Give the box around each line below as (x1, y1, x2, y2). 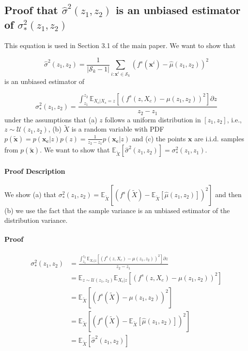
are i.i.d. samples (194, 133, 244, 143)
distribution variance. (4, 215, 68, 225)
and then (215, 189, 242, 200)
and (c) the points (132, 133, 186, 143)
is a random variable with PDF (71, 124, 164, 134)
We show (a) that (4, 189, 57, 200)
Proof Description (4, 166, 65, 176)
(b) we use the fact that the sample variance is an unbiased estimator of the (4, 205, 230, 216)
